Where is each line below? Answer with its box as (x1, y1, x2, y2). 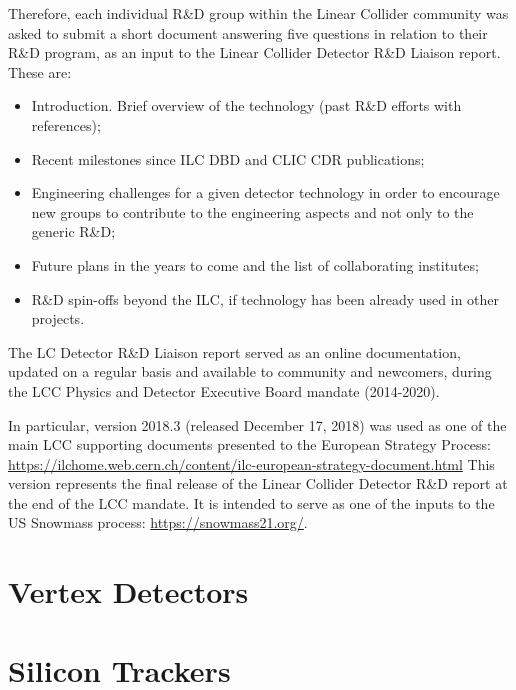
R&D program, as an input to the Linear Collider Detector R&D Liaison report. (8, 42, 501, 63)
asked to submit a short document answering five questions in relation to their (8, 22, 488, 43)
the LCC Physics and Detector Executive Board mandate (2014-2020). (8, 380, 440, 401)
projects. (31, 308, 85, 329)
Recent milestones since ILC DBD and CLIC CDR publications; (31, 148, 425, 169)
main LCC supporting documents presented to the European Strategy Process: (8, 434, 492, 455)
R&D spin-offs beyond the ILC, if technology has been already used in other (31, 288, 500, 309)
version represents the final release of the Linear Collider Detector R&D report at (8, 473, 508, 494)
